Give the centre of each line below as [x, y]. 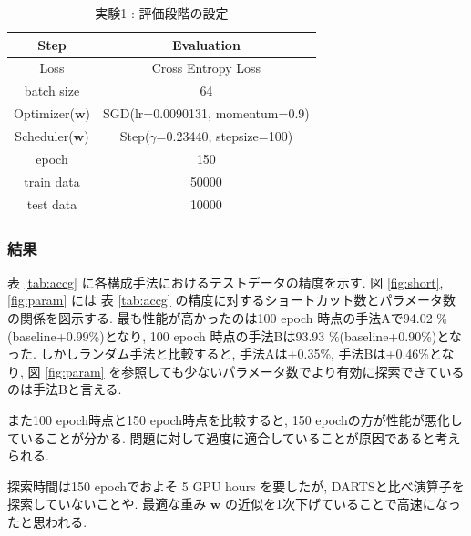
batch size [52, 91]
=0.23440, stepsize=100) [225, 135]
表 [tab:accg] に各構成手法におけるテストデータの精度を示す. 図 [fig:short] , [225, 282]
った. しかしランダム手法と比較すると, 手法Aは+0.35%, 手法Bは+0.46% [218, 354]
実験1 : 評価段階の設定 [162, 13]
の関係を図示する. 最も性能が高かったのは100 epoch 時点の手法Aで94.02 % [227, 318]
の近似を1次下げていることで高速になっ [343, 504]
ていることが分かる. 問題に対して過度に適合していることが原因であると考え [234, 437]
